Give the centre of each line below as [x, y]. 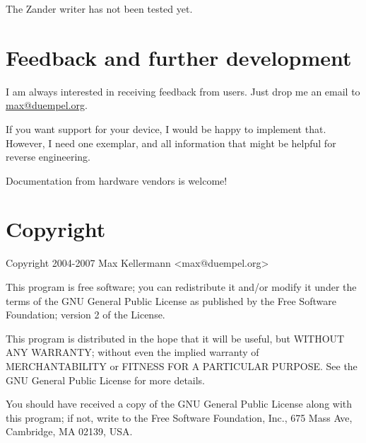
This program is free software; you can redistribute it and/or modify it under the [181, 287]
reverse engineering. [48, 157]
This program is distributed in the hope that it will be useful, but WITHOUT [175, 338]
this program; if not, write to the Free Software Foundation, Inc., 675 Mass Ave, [179, 417]
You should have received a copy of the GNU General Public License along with [179, 404]
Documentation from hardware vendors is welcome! [117, 180]
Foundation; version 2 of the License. [85, 315]
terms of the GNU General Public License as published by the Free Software [171, 300]
